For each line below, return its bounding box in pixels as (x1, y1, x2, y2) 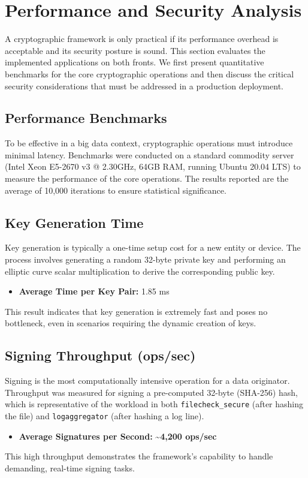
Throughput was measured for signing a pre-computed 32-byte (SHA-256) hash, (5, 386, 298, 398)
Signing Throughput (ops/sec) (5, 346, 196, 365)
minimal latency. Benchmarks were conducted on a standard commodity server (5, 148, 294, 161)
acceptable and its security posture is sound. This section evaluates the (5, 44, 265, 56)
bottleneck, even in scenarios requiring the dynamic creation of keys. (5, 317, 256, 329)
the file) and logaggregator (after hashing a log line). (5, 410, 204, 422)
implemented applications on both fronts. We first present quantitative (5, 56, 264, 68)
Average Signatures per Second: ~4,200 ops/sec (19, 429, 217, 442)
